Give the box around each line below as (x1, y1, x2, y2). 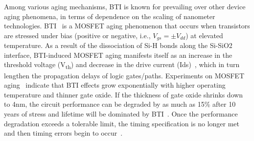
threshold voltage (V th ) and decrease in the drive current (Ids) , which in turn (4, 59, 240, 71)
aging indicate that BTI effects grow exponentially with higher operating (4, 80, 226, 90)
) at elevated (185, 30, 223, 40)
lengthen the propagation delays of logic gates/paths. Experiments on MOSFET (4, 70, 245, 80)
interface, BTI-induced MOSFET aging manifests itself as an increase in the (4, 49, 232, 60)
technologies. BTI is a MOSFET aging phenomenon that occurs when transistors (4, 21, 250, 31)
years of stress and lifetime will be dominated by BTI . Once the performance (4, 108, 238, 118)
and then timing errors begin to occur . (4, 128, 123, 138)
